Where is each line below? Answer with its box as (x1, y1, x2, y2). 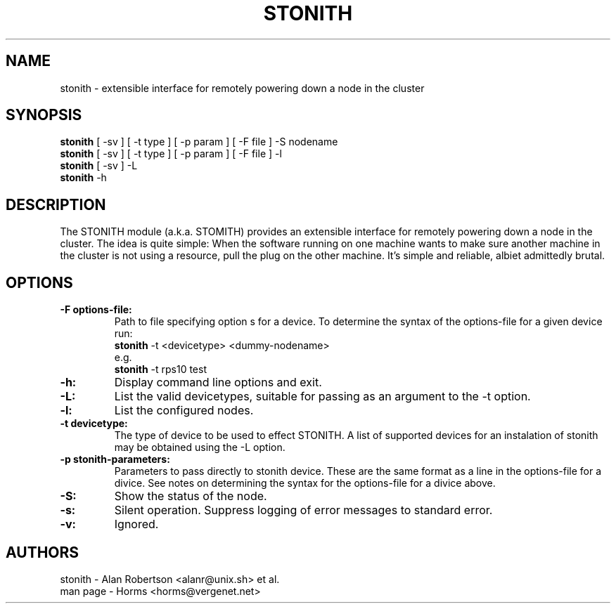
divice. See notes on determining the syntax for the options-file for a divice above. (114, 477, 496, 490)
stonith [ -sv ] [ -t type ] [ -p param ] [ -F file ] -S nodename (60, 136, 338, 148)
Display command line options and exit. (114, 375, 322, 390)
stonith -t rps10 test (114, 363, 207, 376)
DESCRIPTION (6, 195, 106, 214)
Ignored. (114, 517, 159, 532)
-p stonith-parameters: (60, 453, 170, 466)
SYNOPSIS (6, 106, 82, 124)
